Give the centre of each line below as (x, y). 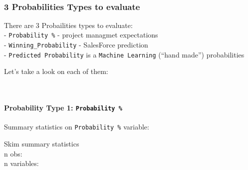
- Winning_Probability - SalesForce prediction (76, 45)
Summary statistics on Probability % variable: (77, 127)
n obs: (13, 153)
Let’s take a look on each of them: (56, 71)
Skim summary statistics (42, 144)
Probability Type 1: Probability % (63, 108)
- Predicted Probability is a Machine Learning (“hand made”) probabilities (124, 54)
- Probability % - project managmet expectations (81, 35)
